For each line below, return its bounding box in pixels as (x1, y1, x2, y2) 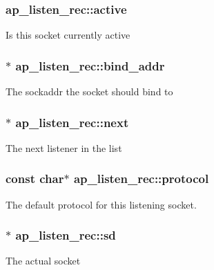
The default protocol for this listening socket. (6, 197, 197, 211)
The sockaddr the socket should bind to (6, 84, 173, 99)
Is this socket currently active (6, 28, 130, 42)
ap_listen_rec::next (15, 113, 129, 131)
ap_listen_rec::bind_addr (15, 57, 165, 74)
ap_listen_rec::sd (15, 226, 116, 244)
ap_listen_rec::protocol (73, 170, 209, 187)
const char (6, 170, 64, 187)
